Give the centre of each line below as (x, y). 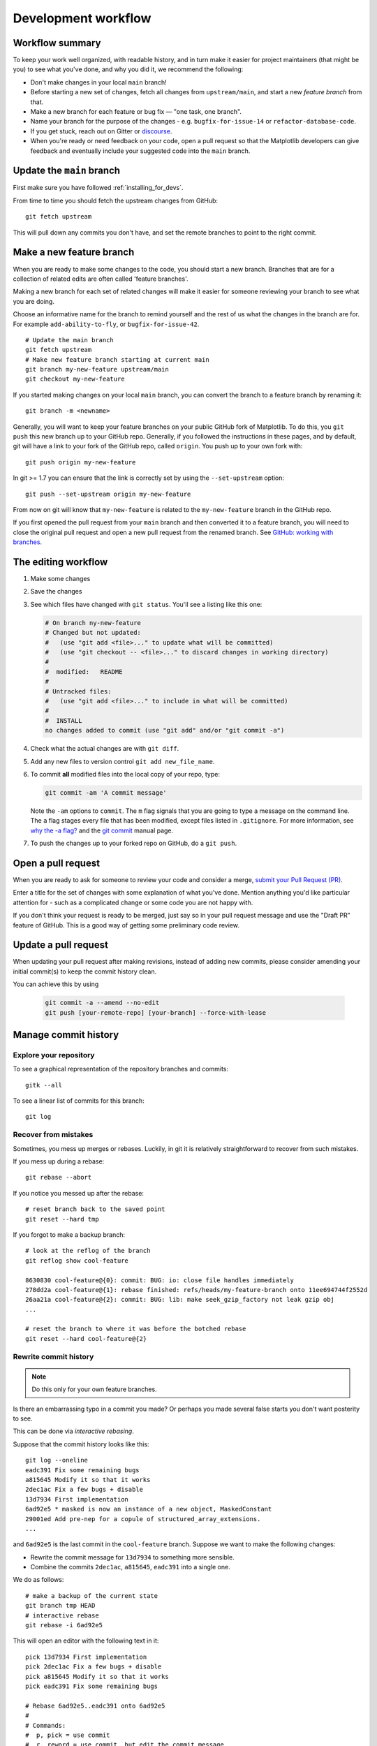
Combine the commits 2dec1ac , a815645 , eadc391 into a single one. (130, 1567)
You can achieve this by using (56, 984)
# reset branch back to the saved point (95, 1209)
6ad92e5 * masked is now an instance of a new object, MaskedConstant (149, 1509)
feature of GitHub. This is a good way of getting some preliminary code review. (126, 925)
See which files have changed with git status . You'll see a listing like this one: (146, 604)
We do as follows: (38, 1580)
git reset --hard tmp (62, 1219)
